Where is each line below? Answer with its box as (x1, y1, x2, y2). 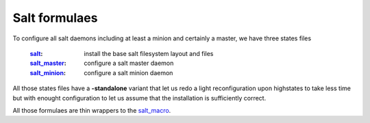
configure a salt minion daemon (84, 68, 173, 77)
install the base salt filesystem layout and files (84, 49, 214, 57)
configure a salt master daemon (84, 59, 174, 68)
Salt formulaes (12, 10, 98, 25)
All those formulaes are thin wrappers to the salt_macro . (12, 106, 171, 114)
